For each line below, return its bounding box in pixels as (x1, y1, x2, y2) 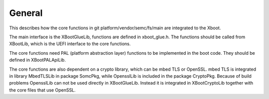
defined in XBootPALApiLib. (9, 57, 66, 63)
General (9, 7, 43, 18)
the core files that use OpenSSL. (9, 87, 76, 93)
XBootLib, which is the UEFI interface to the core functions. (9, 41, 131, 47)
